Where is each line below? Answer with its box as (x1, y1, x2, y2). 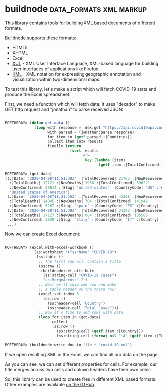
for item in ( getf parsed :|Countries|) (47, 134, 133, 139)
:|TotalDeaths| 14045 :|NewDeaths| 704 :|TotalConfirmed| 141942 (9, 198, 148, 204)
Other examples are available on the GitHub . (5, 381, 96, 387)
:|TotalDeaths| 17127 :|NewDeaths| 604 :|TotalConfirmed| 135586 (9, 213, 148, 218)
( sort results (69, 148, 99, 153)
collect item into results (47, 139, 103, 144)
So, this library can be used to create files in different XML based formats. (5, 376, 157, 382)
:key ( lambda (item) (83, 157, 126, 163)
